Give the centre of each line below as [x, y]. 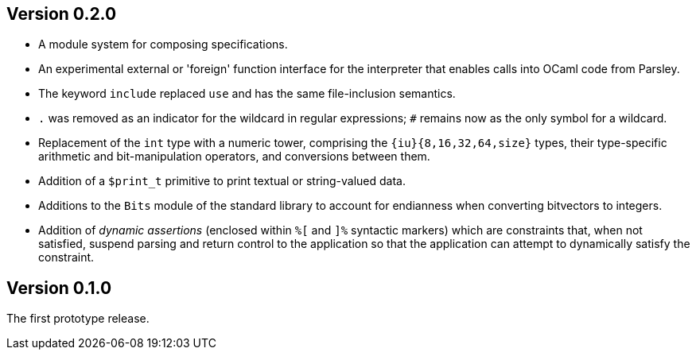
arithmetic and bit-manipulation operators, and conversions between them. [234, 157]
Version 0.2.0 [62, 14]
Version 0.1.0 [59, 288]
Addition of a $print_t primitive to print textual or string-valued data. [222, 181]
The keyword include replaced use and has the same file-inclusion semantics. [247, 94]
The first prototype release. [78, 319]
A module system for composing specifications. [163, 44]
